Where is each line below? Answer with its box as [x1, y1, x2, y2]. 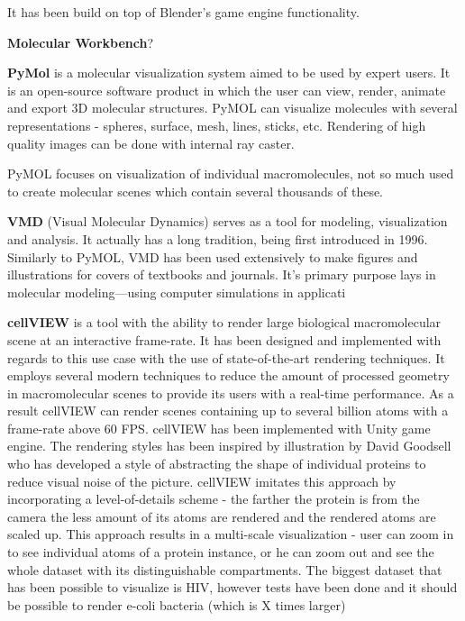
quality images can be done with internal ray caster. [7, 133, 295, 152]
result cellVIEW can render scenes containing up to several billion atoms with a [7, 401, 449, 420]
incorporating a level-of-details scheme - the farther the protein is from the [7, 489, 420, 508]
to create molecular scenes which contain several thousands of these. [7, 181, 384, 200]
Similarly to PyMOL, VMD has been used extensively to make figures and [7, 247, 418, 266]
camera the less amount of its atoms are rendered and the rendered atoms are [7, 507, 436, 525]
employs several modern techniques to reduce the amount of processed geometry [7, 366, 450, 385]
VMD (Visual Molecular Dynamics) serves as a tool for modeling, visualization [7, 212, 448, 231]
